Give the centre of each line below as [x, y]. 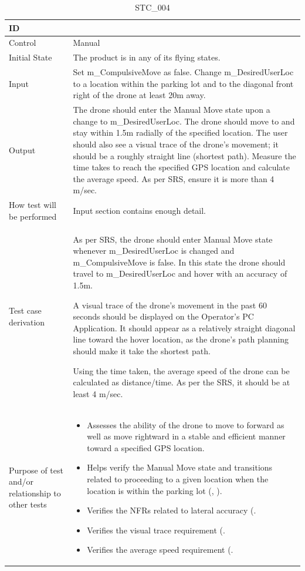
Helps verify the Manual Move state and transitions [180, 467]
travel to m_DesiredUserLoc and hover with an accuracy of [180, 273]
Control [23, 43]
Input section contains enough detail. [140, 210]
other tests [28, 504]
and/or [21, 481]
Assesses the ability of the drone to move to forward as [186, 424]
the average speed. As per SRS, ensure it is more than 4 [174, 178]
